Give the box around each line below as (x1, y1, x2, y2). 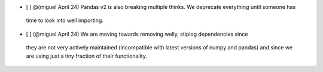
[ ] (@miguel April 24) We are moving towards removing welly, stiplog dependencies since (26, 30, 248, 37)
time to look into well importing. (26, 17, 104, 24)
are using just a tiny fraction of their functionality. (26, 52, 148, 60)
